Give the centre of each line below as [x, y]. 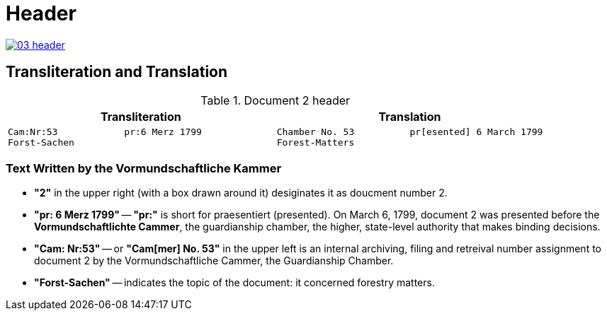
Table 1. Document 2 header [276, 100]
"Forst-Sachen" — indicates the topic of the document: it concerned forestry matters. [234, 283]
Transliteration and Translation [117, 72]
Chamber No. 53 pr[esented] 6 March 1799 [410, 131]
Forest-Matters [316, 142]
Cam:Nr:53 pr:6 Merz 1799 [105, 131]
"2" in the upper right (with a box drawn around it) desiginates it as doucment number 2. [241, 193]
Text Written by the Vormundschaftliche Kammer [144, 168]
